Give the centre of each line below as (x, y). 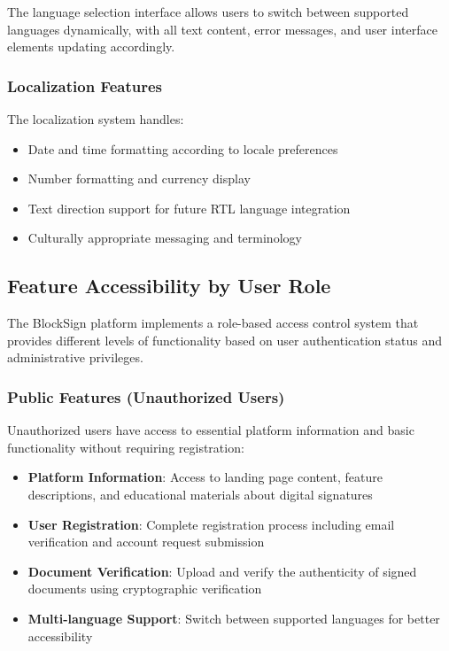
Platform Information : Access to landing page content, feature (205, 477)
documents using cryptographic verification (145, 589)
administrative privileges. (75, 357)
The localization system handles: (96, 119)
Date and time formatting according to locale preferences (183, 148)
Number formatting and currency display (139, 178)
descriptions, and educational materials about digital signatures (200, 494)
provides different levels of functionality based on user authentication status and (224, 340)
